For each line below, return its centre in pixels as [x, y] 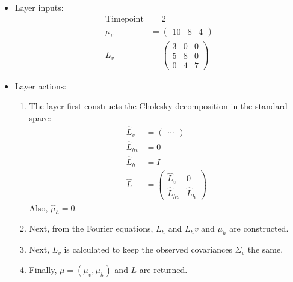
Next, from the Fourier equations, [91, 228]
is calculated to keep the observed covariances [148, 249]
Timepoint [125, 19]
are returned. [163, 269]
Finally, [43, 269]
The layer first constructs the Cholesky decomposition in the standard [158, 106]
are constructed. [259, 228]
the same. [265, 249]
